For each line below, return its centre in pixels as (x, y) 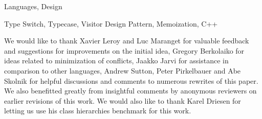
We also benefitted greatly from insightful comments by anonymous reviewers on (130, 91)
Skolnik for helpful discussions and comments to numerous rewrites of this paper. (131, 80)
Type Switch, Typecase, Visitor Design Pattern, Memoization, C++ (111, 23)
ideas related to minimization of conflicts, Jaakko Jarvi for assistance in (116, 61)
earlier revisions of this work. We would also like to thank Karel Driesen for (123, 100)
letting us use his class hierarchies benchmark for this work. (98, 111)
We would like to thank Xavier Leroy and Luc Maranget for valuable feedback (127, 41)
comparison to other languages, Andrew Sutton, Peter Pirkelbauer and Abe (123, 70)
